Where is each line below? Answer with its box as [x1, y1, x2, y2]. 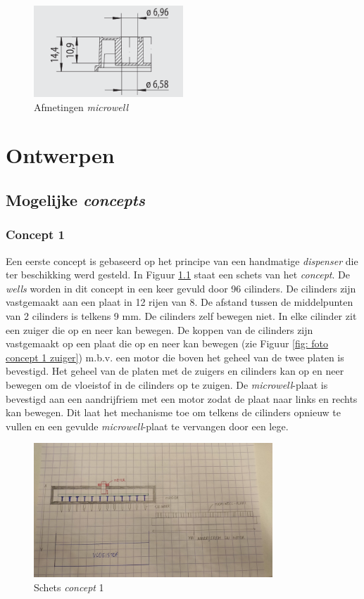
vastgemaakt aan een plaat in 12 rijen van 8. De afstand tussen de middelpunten [6, 295, 353, 309]
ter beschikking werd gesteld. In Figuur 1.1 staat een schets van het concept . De [6, 267, 350, 282]
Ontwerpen [6, 141, 115, 169]
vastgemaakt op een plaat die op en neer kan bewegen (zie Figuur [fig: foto [6, 336, 329, 351]
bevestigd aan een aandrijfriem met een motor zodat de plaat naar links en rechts [6, 391, 358, 406]
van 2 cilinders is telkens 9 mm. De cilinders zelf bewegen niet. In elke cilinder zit [6, 308, 357, 323]
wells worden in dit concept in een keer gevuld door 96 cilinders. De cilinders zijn [6, 281, 356, 295]
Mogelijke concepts [6, 189, 145, 210]
